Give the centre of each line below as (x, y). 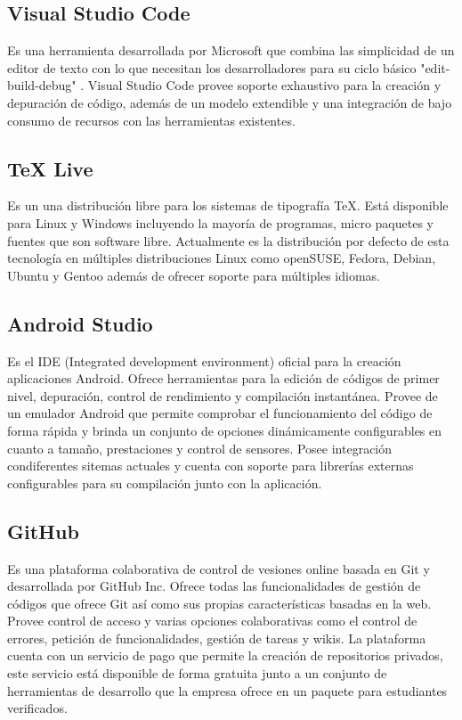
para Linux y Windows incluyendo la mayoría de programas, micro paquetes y (220, 222)
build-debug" (42, 85)
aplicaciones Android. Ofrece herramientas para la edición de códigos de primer (223, 378)
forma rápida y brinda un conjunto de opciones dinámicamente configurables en (225, 430)
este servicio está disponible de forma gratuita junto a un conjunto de (197, 673)
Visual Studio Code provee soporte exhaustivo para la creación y (264, 85)
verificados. (37, 708)
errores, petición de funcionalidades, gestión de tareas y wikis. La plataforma (217, 638)
